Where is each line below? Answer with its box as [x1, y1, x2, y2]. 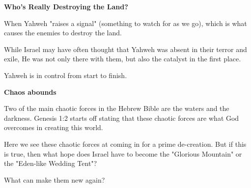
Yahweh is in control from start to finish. [4, 70, 127, 80]
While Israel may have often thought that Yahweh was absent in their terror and [4, 44, 247, 54]
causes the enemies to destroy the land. [4, 27, 122, 38]
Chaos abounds [4, 86, 56, 97]
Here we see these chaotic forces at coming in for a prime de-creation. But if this [4, 138, 247, 149]
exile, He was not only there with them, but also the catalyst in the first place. [4, 54, 241, 64]
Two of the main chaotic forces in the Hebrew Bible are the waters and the [4, 103, 229, 113]
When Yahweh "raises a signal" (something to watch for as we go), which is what [4, 18, 247, 28]
